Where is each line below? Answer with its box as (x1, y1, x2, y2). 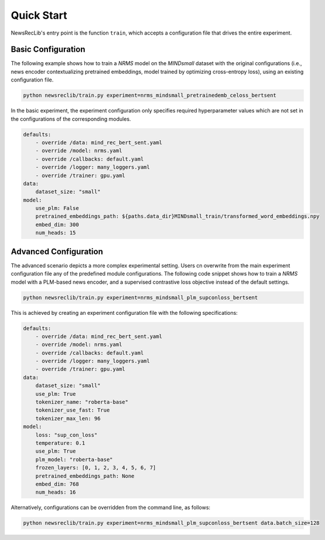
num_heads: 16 (35, 489, 76, 495)
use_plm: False (35, 205, 79, 212)
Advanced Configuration (11, 246, 104, 256)
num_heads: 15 (35, 229, 76, 236)
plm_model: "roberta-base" (35, 456, 114, 463)
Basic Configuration (11, 45, 85, 55)
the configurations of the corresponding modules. (11, 115, 131, 123)
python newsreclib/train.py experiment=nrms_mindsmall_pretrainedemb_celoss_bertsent (23, 92, 276, 99)
